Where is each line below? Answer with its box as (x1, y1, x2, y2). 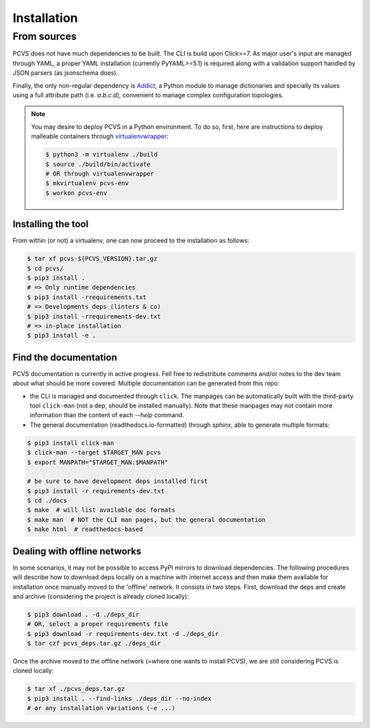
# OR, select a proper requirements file (27, 620, 169, 628)
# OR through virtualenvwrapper (45, 169, 154, 178)
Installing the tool (12, 218, 89, 230)
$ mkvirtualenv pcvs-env (45, 179, 129, 187)
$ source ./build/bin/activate (45, 160, 151, 168)
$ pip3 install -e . (27, 331, 96, 340)
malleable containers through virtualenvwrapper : (31, 132, 169, 141)
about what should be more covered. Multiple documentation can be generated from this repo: (12, 379, 280, 388)
